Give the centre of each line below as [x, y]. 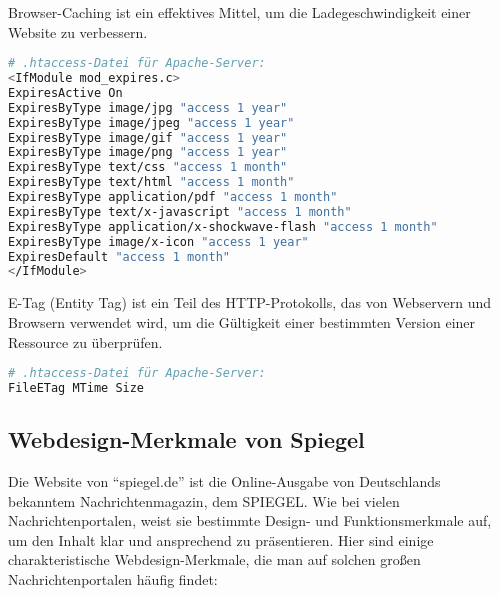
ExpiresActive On [65, 92]
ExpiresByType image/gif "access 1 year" [148, 137]
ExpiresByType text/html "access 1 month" [151, 182]
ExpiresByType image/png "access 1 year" [148, 152]
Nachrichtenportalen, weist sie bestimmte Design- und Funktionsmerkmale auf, [250, 520]
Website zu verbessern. [78, 31]
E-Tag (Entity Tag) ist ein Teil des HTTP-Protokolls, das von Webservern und [250, 302]
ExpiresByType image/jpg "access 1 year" [148, 107]
